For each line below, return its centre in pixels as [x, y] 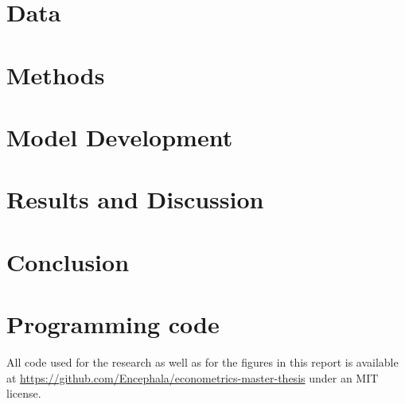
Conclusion [68, 261]
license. [24, 393]
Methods [56, 74]
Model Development [120, 136]
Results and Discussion [135, 199]
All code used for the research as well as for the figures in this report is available [202, 362]
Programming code [113, 324]
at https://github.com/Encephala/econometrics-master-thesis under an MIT [193, 377]
